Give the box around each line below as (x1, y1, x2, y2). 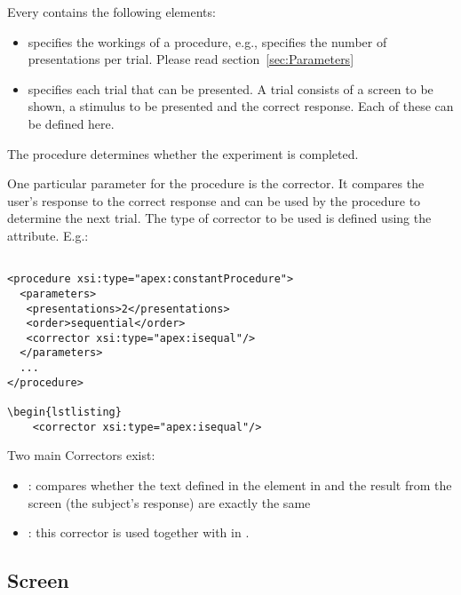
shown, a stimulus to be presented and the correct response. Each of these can (28, 97, 454, 115)
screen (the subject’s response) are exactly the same (28, 493, 311, 512)
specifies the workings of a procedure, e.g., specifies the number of (28, 32, 387, 51)
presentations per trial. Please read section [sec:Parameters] (28, 50, 354, 68)
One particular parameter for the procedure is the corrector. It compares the (7, 174, 425, 193)
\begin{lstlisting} (7, 406, 122, 419)
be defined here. (28, 114, 115, 132)
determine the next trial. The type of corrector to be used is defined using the (7, 209, 432, 227)
